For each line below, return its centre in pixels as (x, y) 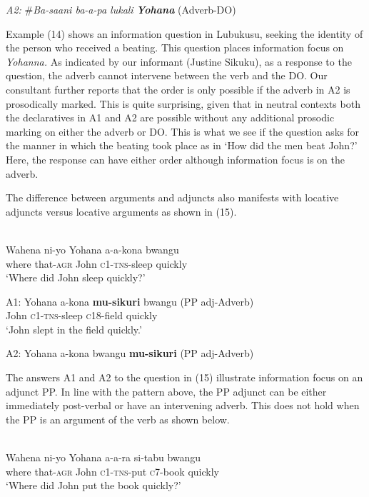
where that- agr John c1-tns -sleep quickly (97, 263)
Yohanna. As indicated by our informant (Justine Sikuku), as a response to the (179, 61)
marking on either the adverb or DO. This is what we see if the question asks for (183, 131)
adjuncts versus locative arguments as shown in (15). (121, 211)
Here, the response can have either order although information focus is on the (175, 159)
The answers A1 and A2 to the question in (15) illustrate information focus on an (184, 377)
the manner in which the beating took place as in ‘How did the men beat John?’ (182, 145)
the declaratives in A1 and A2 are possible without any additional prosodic (170, 117)
